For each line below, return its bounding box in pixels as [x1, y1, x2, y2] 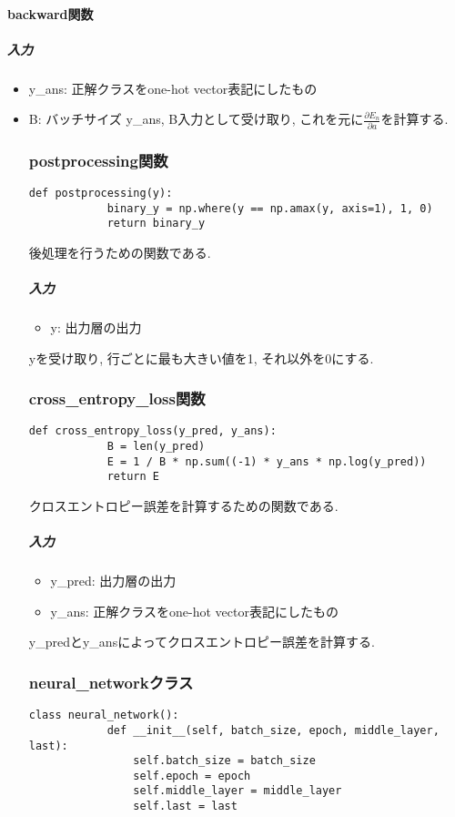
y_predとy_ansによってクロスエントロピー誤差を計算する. [28, 632, 375, 651]
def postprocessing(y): [28, 186, 173, 199]
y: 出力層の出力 [50, 318, 142, 336]
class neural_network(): [28, 709, 179, 722]
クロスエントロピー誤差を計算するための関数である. [28, 496, 339, 516]
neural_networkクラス [28, 670, 194, 693]
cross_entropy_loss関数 [28, 387, 206, 410]
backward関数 [7, 4, 94, 23]
